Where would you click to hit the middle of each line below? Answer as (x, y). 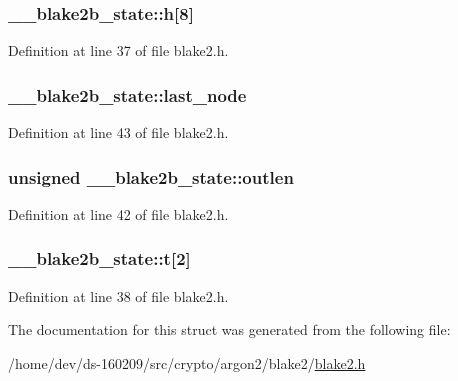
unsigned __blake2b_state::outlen (151, 176)
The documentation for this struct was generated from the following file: (229, 329)
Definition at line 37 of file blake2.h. (118, 50)
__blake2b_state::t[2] (99, 258)
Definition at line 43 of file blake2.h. (118, 132)
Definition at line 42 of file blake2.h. (118, 213)
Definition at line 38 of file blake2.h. (118, 295)
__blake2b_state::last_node (127, 94)
